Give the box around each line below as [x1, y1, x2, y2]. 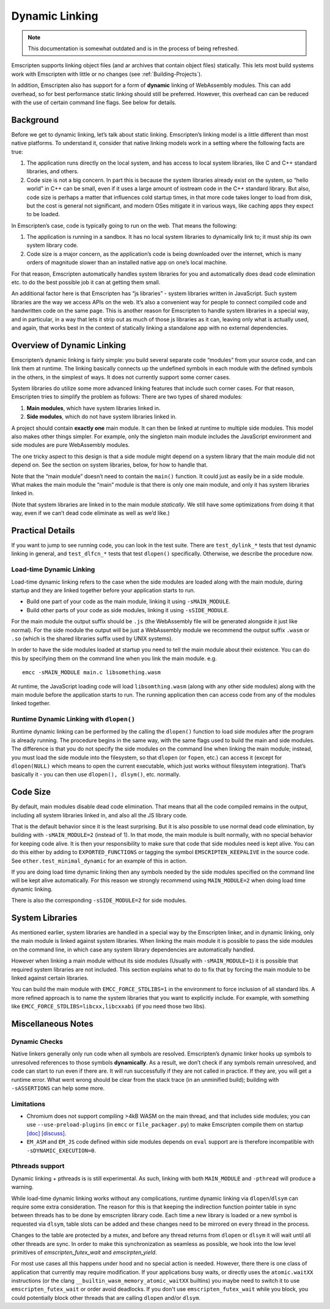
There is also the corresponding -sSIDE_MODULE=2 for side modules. [11, 897, 187, 904]
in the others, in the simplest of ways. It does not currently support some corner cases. [11, 373, 231, 381]
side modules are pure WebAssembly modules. [11, 441, 130, 449]
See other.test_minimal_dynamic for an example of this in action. [11, 857, 188, 865]
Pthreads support [11, 1162, 65, 1171]
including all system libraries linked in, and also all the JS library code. [11, 811, 188, 819]
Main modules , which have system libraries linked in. [26, 404, 161, 411]
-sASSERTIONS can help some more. [11, 1084, 105, 1092]
